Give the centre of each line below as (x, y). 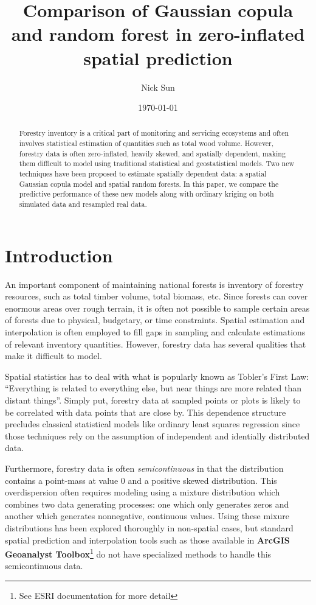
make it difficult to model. (53, 356)
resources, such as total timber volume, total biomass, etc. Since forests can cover (156, 296)
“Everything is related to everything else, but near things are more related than (153, 388)
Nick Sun (158, 87)
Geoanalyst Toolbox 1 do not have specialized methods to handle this (138, 553)
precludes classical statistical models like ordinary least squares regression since (153, 424)
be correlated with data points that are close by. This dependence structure (146, 412)
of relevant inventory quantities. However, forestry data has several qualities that (156, 344)
